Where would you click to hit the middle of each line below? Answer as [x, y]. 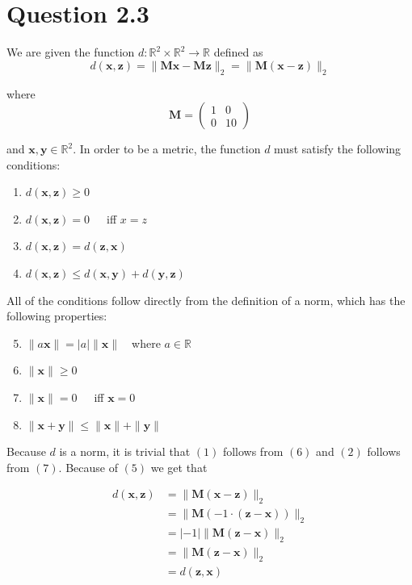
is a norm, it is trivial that [125, 451]
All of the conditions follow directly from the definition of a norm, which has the [206, 300]
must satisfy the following [338, 149]
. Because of [88, 467]
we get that [179, 467]
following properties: [57, 316]
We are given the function [71, 52]
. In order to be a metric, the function [167, 149]
